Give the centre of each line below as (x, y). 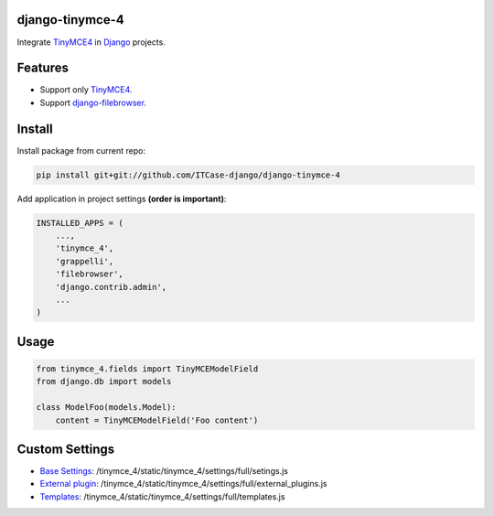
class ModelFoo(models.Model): (107, 408)
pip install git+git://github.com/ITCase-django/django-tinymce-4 (188, 175)
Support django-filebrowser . (93, 102)
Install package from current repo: (81, 150)
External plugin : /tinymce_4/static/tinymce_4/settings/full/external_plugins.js (183, 484)
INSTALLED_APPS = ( (80, 223)
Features (43, 68)
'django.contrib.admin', (111, 287)
